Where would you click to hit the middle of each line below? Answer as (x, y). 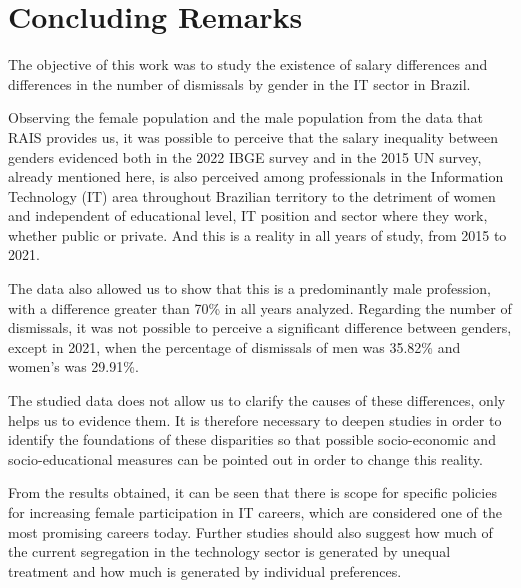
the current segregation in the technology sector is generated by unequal (229, 551)
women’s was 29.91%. (73, 366)
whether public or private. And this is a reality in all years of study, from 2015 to (257, 234)
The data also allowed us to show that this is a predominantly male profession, (249, 288)
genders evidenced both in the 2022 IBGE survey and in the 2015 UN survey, (245, 156)
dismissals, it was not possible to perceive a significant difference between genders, (260, 327)
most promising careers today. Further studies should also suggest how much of (250, 531)
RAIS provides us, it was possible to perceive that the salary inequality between (253, 136)
